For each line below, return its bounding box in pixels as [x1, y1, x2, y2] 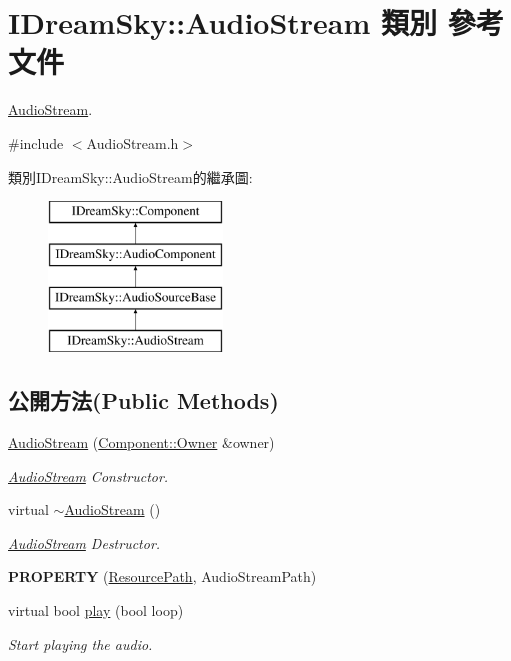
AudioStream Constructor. [8, 465, 169, 486]
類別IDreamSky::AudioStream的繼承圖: [8, 166, 253, 187]
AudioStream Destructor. [8, 532, 161, 553]
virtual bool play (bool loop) [8, 600, 184, 621]
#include [8, 132, 64, 153]
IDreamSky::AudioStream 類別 [8, 2, 438, 43]
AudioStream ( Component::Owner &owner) [8, 432, 275, 453]
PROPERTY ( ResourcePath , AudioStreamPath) [8, 566, 317, 587]
